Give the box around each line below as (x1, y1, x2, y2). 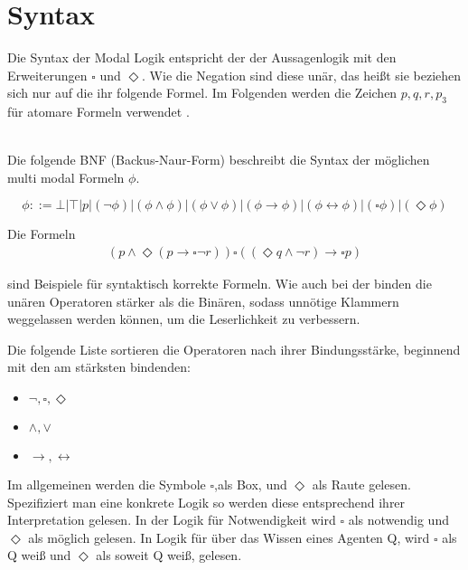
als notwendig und (348, 510, 449, 529)
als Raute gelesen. (312, 475, 411, 494)
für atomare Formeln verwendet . (7, 102, 190, 121)
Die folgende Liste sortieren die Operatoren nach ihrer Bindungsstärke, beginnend (7, 339, 461, 358)
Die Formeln (7, 224, 76, 243)
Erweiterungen (7, 65, 88, 84)
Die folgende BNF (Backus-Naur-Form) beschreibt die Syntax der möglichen (7, 150, 430, 169)
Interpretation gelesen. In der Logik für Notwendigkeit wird (7, 510, 336, 529)
